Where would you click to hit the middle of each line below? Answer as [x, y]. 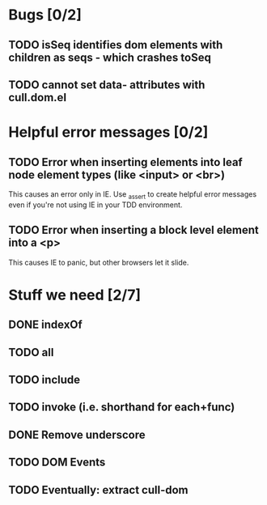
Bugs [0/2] [45, 15]
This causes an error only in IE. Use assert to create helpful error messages [133, 195]
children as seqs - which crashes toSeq [110, 57]
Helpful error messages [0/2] [108, 132]
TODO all [31, 352]
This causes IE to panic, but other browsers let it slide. [99, 262]
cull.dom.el [38, 98]
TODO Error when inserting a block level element [133, 230]
